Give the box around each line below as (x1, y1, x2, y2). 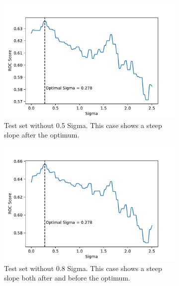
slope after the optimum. (4, 130, 80, 140)
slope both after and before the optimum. (4, 273, 130, 283)
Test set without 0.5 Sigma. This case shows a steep (4, 120, 162, 130)
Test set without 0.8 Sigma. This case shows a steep (4, 263, 162, 273)
